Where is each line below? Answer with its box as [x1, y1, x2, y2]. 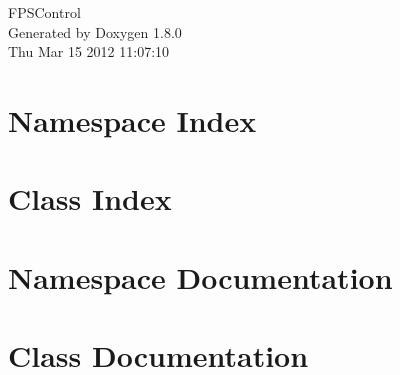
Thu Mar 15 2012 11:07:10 [8, 41, 170, 62]
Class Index [8, 178, 172, 219]
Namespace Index [8, 99, 257, 140]
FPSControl [8, 2, 81, 22]
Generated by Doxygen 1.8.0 [8, 21, 182, 42]
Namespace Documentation [8, 256, 393, 297]
